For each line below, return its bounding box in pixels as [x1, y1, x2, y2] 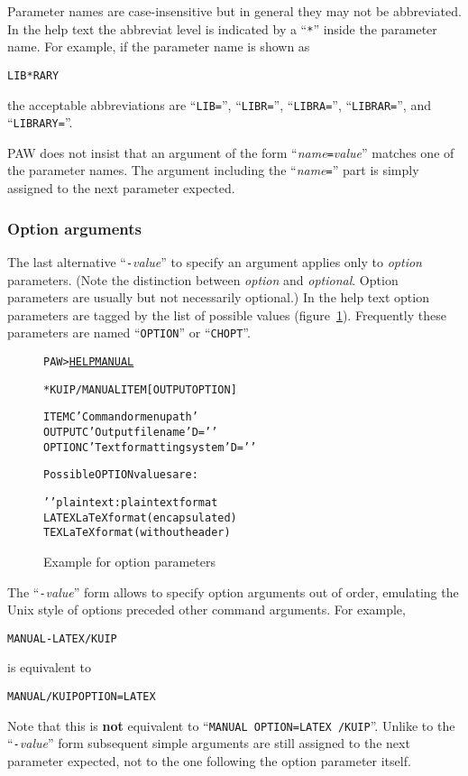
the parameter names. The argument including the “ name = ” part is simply [7, 161, 419, 180]
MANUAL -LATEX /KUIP [7, 632, 117, 645]
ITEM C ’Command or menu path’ [43, 411, 198, 424]
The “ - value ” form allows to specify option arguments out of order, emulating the [7, 582, 459, 601]
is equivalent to [7, 658, 92, 677]
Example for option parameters [43, 551, 216, 570]
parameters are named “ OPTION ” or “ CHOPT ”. [7, 323, 251, 342]
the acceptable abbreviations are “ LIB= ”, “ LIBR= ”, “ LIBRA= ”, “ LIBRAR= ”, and [7, 95, 431, 114]
